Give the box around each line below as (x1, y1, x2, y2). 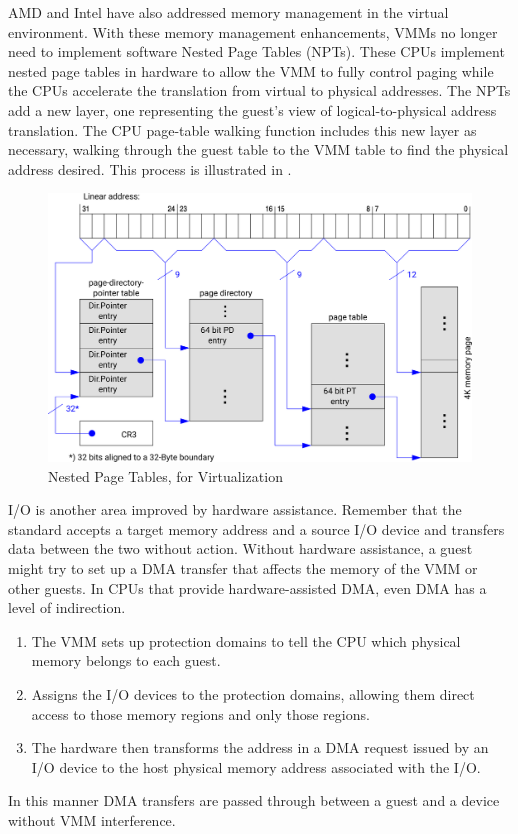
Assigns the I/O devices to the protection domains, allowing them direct (31, 684, 475, 704)
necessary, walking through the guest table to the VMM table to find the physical (8, 139, 509, 160)
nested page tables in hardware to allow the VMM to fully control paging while (8, 60, 494, 81)
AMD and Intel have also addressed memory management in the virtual (8, 2, 449, 22)
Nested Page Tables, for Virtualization (48, 465, 283, 486)
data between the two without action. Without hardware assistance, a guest (8, 538, 473, 559)
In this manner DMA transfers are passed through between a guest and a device (8, 790, 500, 811)
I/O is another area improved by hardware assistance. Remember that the (8, 499, 462, 520)
